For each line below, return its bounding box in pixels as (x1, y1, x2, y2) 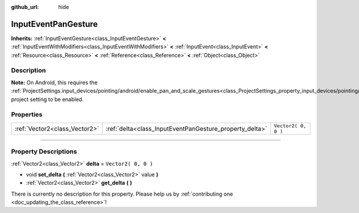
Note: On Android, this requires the (11, 78, 98, 86)
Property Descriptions (11, 147, 77, 156)
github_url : (11, 4, 39, 10)
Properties (11, 111, 43, 119)
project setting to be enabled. (11, 96, 84, 103)
